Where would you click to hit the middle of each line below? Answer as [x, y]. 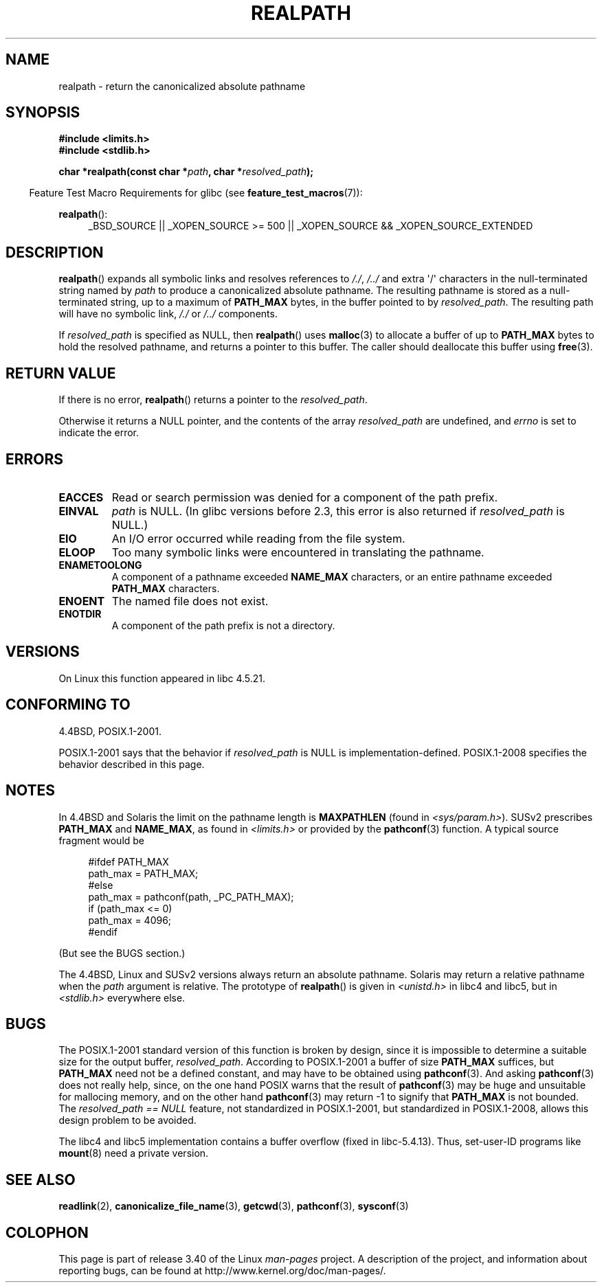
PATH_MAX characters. [166, 588]
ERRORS [35, 459]
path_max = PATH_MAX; [143, 873]
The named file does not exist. [190, 601]
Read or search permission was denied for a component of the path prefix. [305, 497]
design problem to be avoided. [127, 1120]
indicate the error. [99, 433]
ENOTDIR [80, 613]
